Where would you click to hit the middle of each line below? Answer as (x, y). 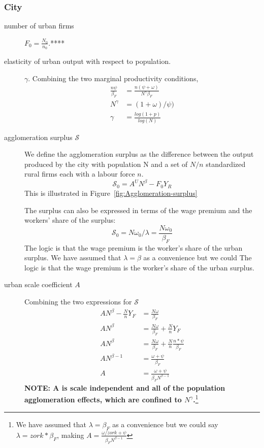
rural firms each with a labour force (80, 174)
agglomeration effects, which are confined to (103, 400)
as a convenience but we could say (165, 424)
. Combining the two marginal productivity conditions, (113, 78)
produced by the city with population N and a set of (106, 164)
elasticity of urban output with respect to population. (88, 61)
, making (71, 435)
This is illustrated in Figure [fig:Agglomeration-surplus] (111, 193)
